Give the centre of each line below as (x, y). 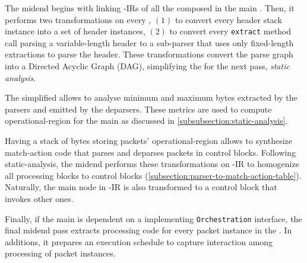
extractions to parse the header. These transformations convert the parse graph (149, 54)
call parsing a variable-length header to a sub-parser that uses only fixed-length (149, 42)
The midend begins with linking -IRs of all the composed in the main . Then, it (150, 8)
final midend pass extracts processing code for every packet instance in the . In (148, 230)
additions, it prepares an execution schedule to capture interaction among (139, 241)
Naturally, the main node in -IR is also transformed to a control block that (141, 187)
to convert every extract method (230, 31)
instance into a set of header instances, (75, 31)
